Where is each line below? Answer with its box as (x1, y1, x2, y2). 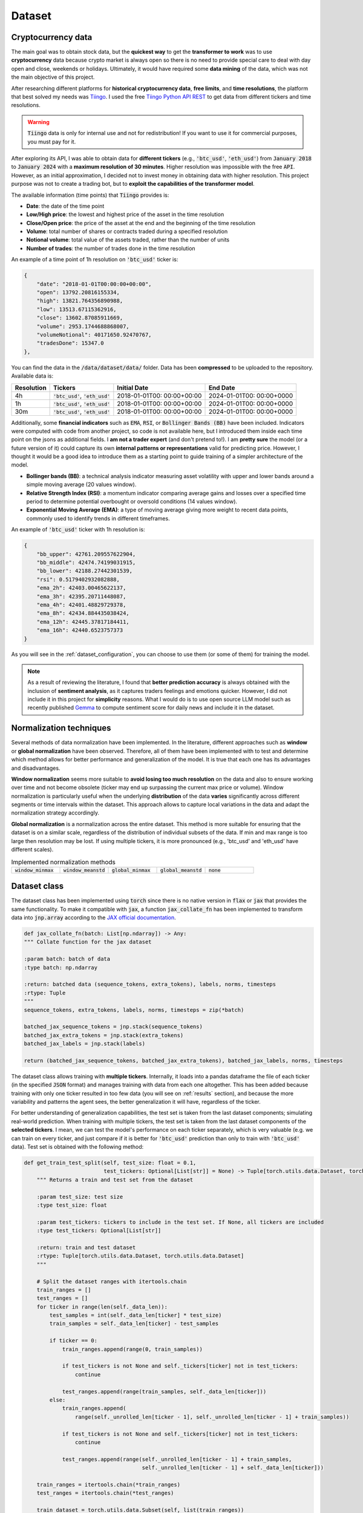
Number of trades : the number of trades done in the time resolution (26, 245, 196, 252)
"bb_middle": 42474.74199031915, (36, 559, 136, 566)
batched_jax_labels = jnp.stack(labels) (24, 1040, 145, 1047)
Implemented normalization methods (11, 858, 116, 866)
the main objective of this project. (11, 73, 95, 81)
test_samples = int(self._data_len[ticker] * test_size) (49, 1312, 222, 1319)
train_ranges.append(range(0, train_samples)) (62, 1345, 203, 1353)
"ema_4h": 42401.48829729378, (36, 601, 126, 608)
